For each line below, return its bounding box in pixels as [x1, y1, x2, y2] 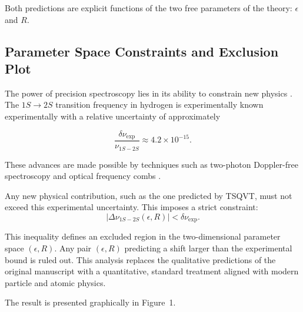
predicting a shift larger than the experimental [124, 241, 292, 254]
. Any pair [54, 241, 92, 254]
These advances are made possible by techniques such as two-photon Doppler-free [5, 158, 298, 170]
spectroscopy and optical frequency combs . [5, 170, 161, 182]
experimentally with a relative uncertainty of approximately [5, 109, 221, 122]
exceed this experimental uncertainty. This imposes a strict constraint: [5, 201, 258, 213]
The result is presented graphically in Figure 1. [5, 296, 176, 308]
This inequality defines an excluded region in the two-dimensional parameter [5, 230, 281, 243]
